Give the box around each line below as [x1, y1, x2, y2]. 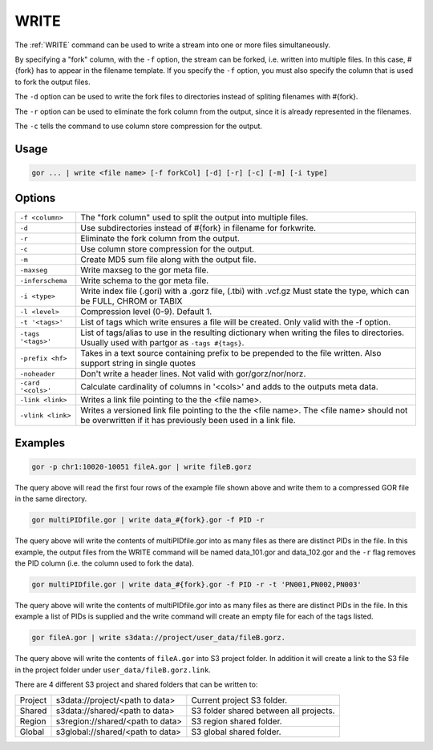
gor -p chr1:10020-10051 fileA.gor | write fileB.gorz [31, 462, 252, 471]
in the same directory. [14, 494, 87, 504]
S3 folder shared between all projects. [191, 705, 336, 716]
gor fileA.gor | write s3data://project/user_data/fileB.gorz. [31, 633, 286, 643]
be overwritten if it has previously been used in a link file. [80, 415, 296, 426]
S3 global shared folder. [191, 726, 281, 737]
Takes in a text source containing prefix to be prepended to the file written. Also [80, 348, 382, 359]
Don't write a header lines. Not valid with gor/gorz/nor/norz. [80, 369, 306, 380]
